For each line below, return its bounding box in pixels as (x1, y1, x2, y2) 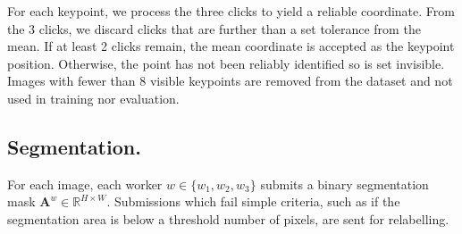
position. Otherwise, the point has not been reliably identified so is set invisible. (7, 54, 445, 72)
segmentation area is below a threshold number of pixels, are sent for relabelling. (7, 209, 449, 228)
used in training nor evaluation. (7, 88, 180, 107)
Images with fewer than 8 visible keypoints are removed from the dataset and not (7, 71, 453, 90)
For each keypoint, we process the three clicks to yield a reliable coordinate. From (7, 2, 455, 20)
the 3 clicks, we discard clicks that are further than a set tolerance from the (7, 19, 421, 38)
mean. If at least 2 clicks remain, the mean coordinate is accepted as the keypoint (7, 37, 455, 55)
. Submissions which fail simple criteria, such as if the (106, 192, 400, 211)
